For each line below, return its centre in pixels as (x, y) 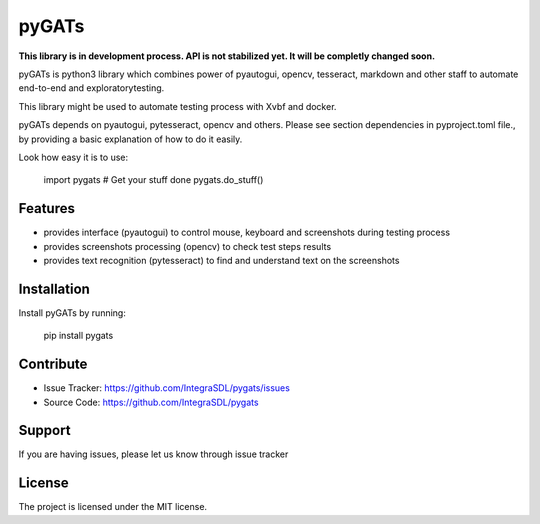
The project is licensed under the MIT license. (113, 507)
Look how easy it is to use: (73, 157)
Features (46, 208)
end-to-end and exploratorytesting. (91, 88)
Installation (54, 288)
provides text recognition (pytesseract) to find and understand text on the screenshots (221, 260)
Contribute (53, 364)
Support (44, 430)
